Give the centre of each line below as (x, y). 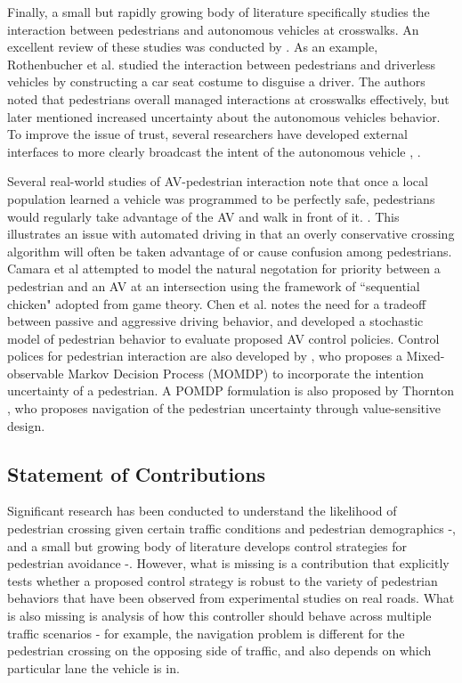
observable (36, 373)
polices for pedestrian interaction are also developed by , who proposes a (205, 356)
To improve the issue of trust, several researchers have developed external (207, 134)
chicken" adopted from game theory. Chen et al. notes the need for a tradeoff (217, 303)
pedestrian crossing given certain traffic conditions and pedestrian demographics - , (231, 529)
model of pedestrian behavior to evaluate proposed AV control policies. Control (223, 338)
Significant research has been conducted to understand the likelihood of (202, 511)
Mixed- (426, 356)
